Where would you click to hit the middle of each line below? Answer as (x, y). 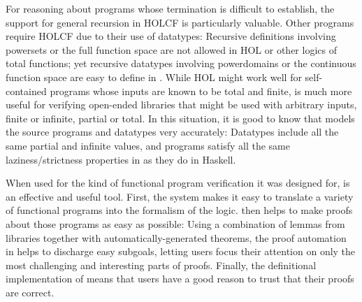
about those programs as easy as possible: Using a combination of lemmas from (175, 223)
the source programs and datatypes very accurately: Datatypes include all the (172, 132)
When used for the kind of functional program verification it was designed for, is (178, 183)
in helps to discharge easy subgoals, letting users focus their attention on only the (181, 251)
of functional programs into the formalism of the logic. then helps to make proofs (179, 210)
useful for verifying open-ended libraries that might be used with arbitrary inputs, (181, 105)
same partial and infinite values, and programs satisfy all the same (148, 145)
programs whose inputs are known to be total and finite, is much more (201, 91)
